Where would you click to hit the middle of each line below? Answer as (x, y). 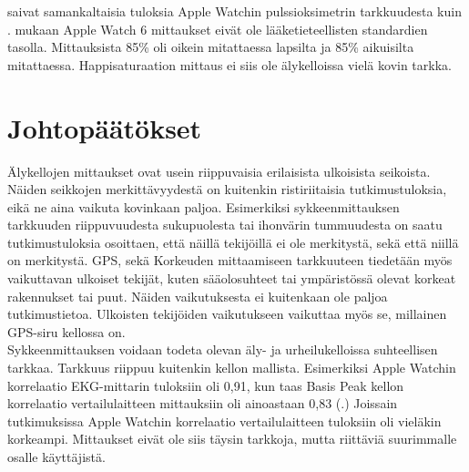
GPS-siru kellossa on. (66, 331)
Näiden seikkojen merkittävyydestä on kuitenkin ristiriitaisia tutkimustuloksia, (227, 189)
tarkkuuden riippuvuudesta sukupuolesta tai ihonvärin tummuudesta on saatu (225, 225)
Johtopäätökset (105, 127)
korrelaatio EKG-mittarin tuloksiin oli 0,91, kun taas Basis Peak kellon (206, 385)
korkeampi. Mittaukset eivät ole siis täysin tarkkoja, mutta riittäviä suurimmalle (232, 439)
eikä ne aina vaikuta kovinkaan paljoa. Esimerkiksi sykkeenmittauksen (204, 206)
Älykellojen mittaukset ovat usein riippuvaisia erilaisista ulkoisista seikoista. (219, 171)
